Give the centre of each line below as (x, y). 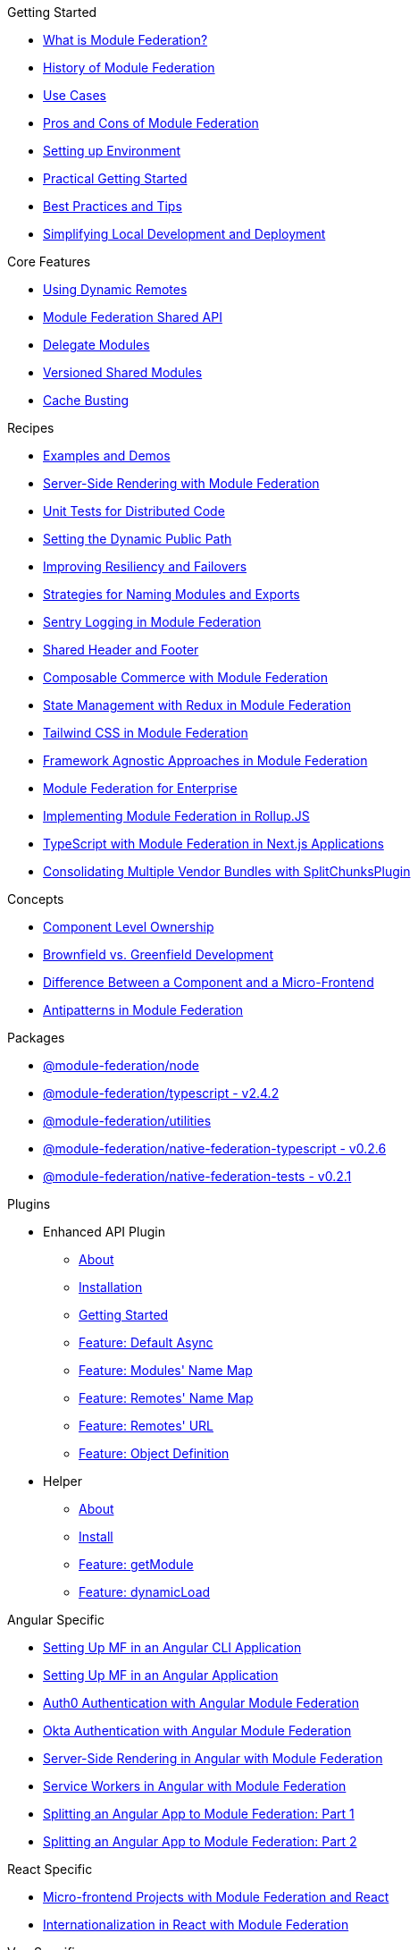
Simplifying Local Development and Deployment (184, 234)
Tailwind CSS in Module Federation (146, 733)
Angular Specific (56, 1620)
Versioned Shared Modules (123, 372)
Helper (63, 1481)
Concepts (36, 899)
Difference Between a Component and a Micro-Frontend (209, 982)
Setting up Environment (112, 151)
